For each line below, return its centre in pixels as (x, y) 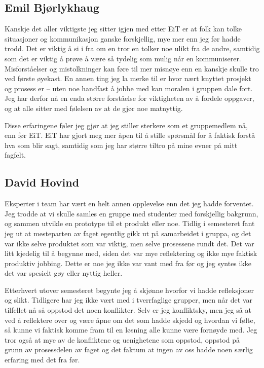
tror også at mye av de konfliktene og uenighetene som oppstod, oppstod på (122, 339)
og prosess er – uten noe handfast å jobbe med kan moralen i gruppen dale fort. (129, 88)
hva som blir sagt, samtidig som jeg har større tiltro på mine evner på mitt (121, 145)
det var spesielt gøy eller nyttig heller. (64, 273)
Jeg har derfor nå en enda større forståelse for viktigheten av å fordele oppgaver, (129, 98)
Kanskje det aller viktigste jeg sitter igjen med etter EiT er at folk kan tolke (123, 29)
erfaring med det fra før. (42, 360)
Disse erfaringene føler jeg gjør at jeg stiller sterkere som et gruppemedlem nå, (126, 125)
